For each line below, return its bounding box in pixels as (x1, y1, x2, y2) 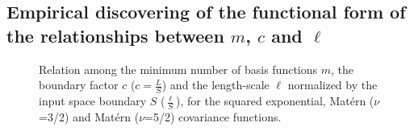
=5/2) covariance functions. (144, 108, 282, 125)
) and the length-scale (161, 76, 270, 93)
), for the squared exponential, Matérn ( (176, 92, 374, 109)
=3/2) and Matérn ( (39, 108, 140, 125)
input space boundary (39, 92, 147, 109)
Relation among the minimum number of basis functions (39, 60, 318, 77)
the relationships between (6, 23, 224, 47)
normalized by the (287, 76, 378, 93)
